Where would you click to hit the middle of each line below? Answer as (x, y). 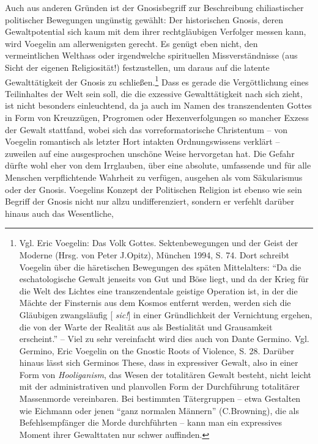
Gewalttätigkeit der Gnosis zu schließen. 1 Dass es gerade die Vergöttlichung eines (157, 81)
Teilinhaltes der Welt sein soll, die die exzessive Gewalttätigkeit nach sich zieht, (154, 93)
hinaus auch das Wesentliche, (59, 213)
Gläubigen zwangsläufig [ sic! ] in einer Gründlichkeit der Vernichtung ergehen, (166, 314)
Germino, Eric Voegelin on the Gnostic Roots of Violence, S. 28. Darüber (157, 350)
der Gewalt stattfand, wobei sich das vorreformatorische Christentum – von (146, 129)
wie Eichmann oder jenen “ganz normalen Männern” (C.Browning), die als (159, 410)
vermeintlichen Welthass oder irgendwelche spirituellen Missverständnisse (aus (151, 55)
